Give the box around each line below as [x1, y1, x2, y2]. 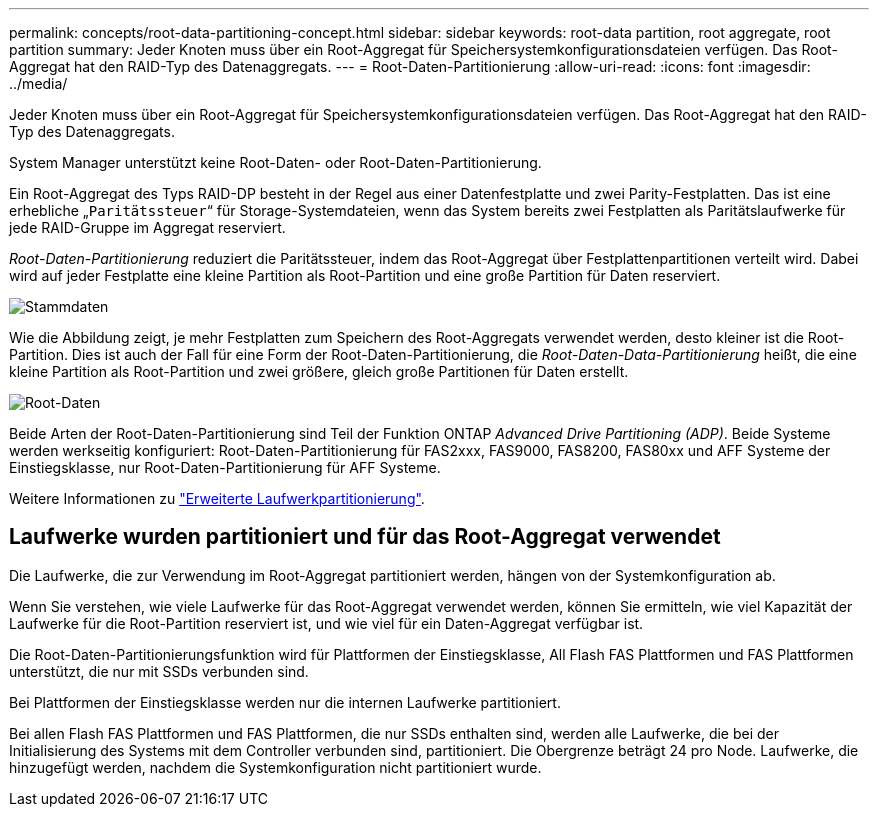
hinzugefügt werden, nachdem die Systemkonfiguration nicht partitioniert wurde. [9, 758, 542, 776]
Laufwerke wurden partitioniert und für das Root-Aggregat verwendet [9, 524, 721, 550]
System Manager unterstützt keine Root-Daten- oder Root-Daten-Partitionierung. [9, 154, 542, 171]
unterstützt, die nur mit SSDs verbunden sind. [9, 662, 309, 680]
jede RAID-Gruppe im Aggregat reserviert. [9, 219, 286, 236]
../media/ [9, 75, 68, 92]
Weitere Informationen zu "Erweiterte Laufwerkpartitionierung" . [9, 490, 425, 507]
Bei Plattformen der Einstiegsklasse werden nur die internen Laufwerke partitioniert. [9, 693, 561, 711]
